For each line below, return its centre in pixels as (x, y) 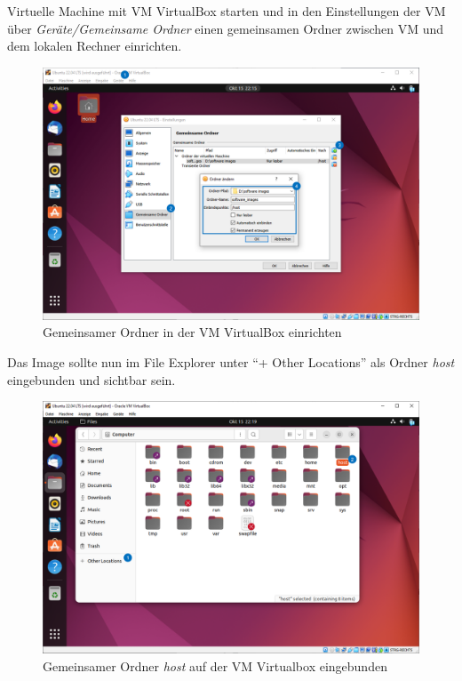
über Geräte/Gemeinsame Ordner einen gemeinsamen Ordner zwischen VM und (226, 28)
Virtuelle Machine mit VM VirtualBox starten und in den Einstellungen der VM (227, 11)
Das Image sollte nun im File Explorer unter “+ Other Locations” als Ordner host (231, 362)
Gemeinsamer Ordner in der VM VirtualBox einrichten (192, 332)
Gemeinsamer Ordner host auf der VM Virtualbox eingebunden (215, 665)
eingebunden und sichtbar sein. (92, 379)
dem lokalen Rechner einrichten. (95, 46)
